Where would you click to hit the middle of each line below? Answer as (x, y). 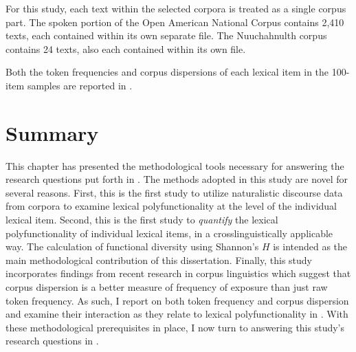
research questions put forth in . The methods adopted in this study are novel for (177, 179)
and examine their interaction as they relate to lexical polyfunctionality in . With (177, 314)
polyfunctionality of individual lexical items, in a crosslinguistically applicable (169, 233)
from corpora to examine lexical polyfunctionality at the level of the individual (171, 206)
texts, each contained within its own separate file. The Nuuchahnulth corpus (166, 35)
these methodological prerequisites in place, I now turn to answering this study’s (175, 327)
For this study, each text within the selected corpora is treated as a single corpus (176, 8)
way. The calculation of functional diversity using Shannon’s (132, 246)
